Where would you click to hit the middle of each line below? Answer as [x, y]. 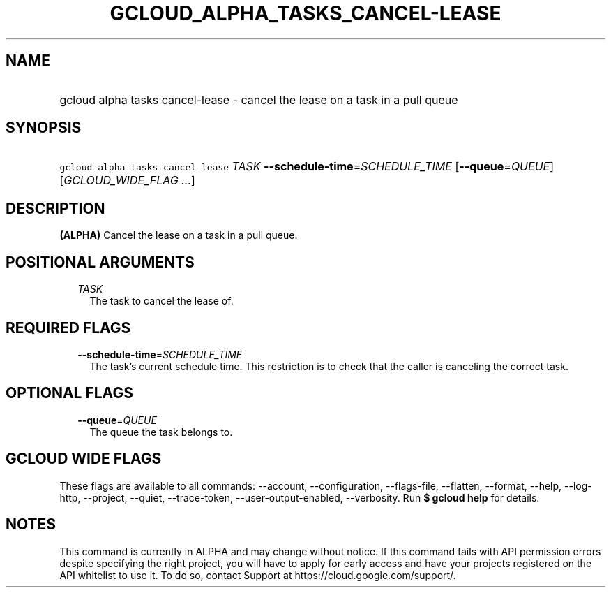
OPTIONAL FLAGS [69, 393]
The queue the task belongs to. [161, 432]
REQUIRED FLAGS [68, 328]
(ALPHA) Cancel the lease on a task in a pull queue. [179, 235]
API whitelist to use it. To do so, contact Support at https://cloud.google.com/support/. [258, 575]
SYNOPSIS [44, 128]
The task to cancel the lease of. [161, 301]
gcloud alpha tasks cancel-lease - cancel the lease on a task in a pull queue [259, 100]
